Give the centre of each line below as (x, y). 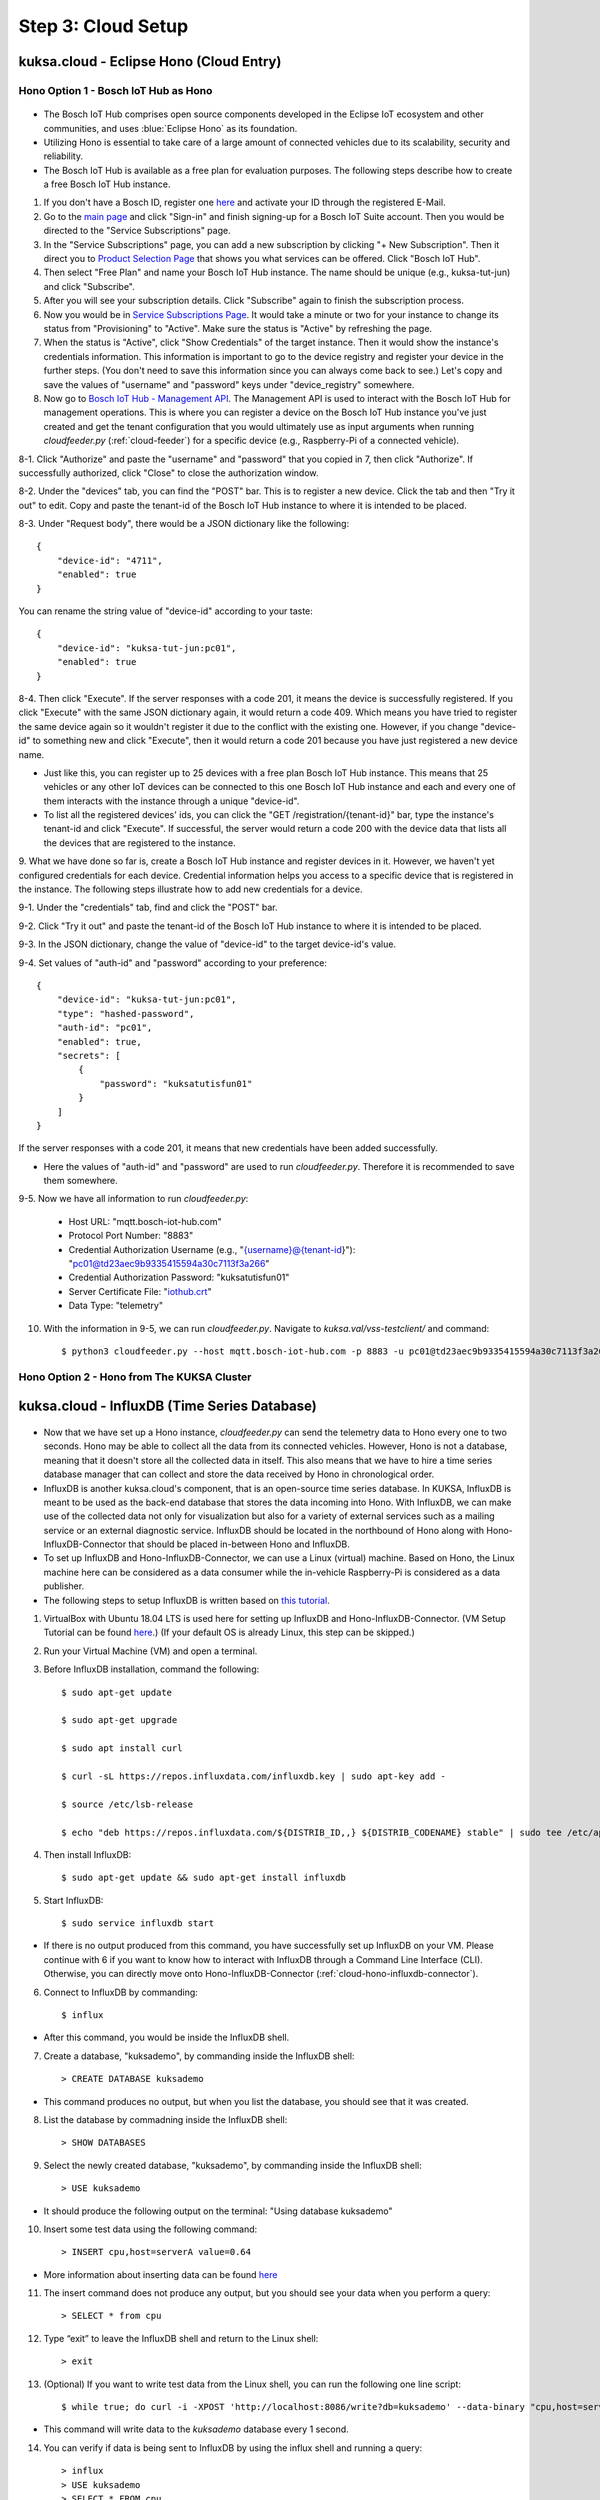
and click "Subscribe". (89, 286)
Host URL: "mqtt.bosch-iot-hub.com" (145, 1221)
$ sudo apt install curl (122, 1748)
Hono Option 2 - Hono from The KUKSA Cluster (135, 1377)
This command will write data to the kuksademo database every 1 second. (196, 2429)
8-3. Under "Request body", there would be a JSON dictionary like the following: (184, 524)
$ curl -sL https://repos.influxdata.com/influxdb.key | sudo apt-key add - (254, 1776)
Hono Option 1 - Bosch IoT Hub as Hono (115, 90)
